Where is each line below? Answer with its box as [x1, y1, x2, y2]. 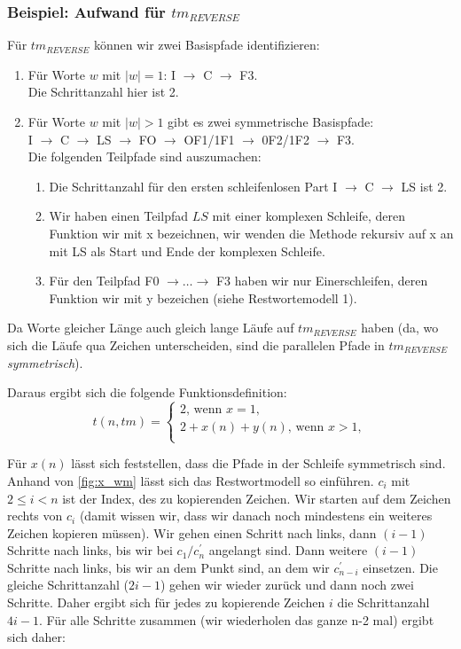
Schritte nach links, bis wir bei [7, 541, 173, 559]
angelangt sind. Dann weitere [208, 541, 368, 559]
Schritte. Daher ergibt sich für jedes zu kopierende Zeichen [7, 593, 325, 612]
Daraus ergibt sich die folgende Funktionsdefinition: [7, 383, 287, 402]
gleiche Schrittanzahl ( [7, 575, 129, 594]
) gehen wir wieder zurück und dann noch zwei [160, 575, 414, 594]
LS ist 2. [401, 176, 448, 195]
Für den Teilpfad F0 [49, 271, 160, 290]
